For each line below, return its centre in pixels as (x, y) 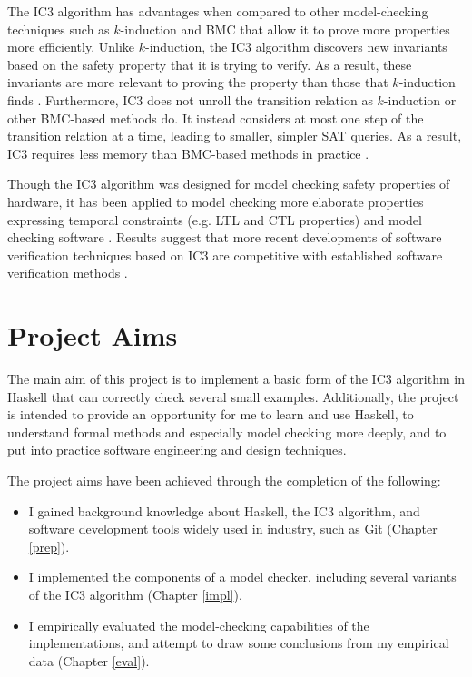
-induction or (420, 99)
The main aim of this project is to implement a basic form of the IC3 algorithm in (236, 379)
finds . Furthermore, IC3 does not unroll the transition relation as (190, 99)
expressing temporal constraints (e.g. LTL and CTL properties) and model (215, 219)
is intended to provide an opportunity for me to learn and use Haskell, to (211, 414)
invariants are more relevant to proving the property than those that (198, 82)
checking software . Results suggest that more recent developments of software (225, 237)
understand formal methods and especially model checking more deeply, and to (227, 432)
